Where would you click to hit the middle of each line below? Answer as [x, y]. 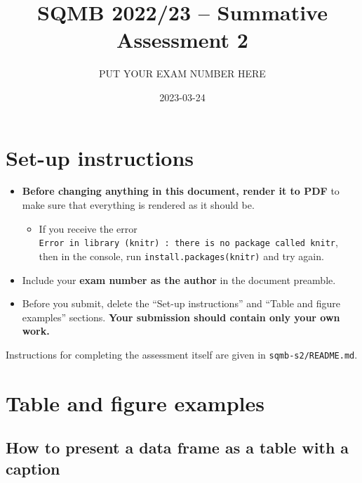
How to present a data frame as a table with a [177, 447]
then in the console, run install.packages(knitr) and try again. [181, 256]
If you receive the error [88, 228]
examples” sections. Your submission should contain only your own [181, 317]
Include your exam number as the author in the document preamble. [179, 279]
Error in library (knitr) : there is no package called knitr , [188, 242]
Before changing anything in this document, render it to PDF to [181, 191]
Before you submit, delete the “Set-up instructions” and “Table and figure [181, 303]
